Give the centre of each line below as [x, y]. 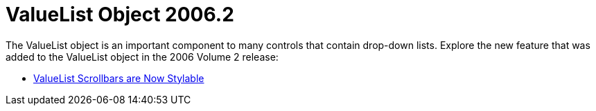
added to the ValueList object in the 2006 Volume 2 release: [142, 57]
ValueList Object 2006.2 [120, 14]
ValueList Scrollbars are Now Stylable [119, 78]
